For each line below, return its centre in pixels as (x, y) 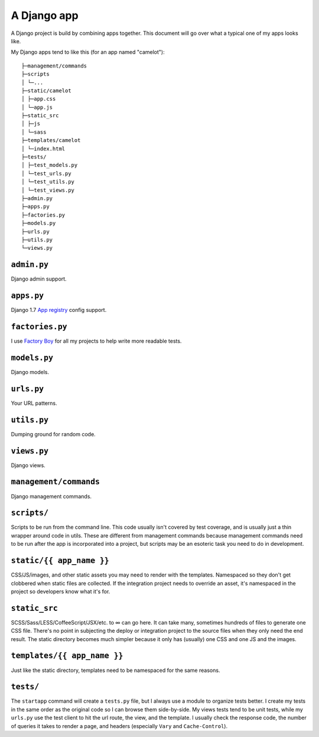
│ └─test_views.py (48, 190)
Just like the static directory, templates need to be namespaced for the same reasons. (115, 670)
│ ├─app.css (39, 99)
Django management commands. (51, 496)
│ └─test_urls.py (46, 173)
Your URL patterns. (34, 403)
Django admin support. (39, 279)
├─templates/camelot (51, 140)
